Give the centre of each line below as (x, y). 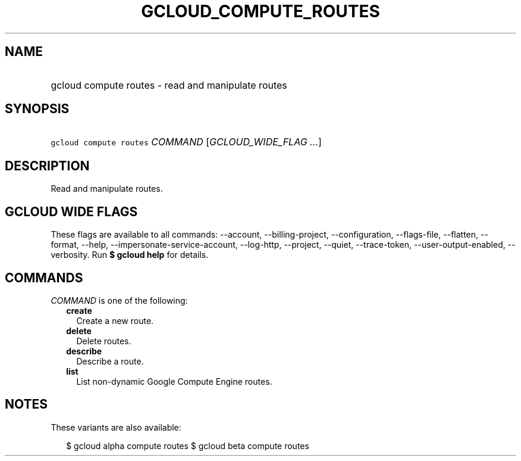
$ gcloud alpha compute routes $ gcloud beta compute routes (188, 446)
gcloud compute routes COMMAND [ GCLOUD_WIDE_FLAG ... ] (186, 142)
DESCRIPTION (47, 166)
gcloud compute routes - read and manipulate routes (169, 85)
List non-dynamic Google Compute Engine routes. (174, 381)
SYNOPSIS (37, 109)
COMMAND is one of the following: (119, 300)
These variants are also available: (116, 427)
